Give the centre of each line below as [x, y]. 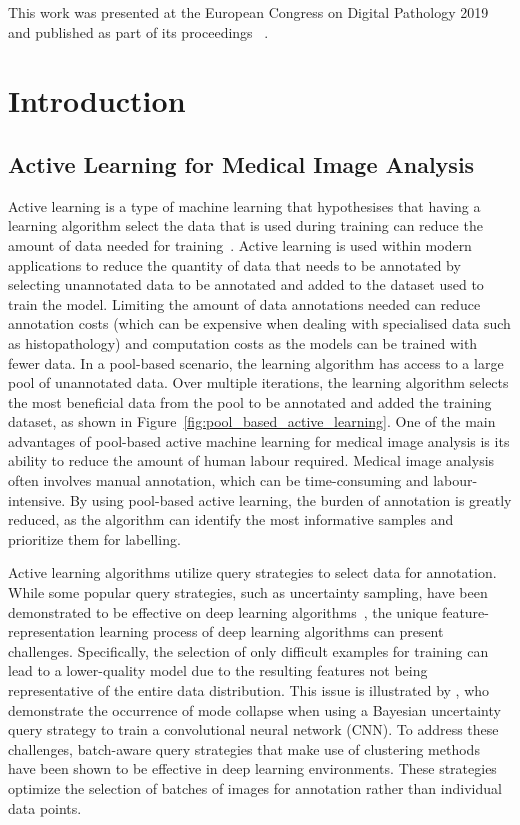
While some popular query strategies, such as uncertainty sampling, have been [248, 592]
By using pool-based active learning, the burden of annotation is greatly [290, 499]
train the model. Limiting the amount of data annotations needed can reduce [244, 303]
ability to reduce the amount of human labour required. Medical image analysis [251, 460]
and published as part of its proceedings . [138, 31]
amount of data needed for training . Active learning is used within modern [240, 244]
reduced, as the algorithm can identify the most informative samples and [231, 519]
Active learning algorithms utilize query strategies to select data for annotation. [252, 572]
